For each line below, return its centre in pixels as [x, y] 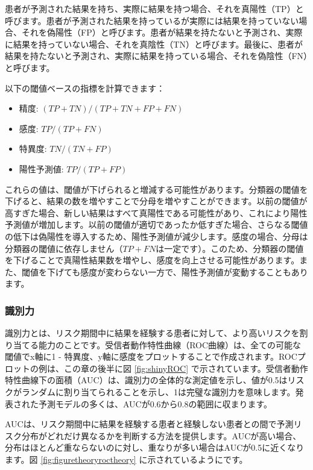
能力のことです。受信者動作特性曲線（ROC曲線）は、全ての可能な [170, 344]
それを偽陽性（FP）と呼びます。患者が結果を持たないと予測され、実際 [162, 32]
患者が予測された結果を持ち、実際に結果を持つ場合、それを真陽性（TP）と [154, 8]
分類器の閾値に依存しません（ [64, 248]
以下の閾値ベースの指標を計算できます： [85, 88]
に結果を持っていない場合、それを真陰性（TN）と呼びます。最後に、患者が [154, 44]
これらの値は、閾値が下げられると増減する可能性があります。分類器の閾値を [156, 189]
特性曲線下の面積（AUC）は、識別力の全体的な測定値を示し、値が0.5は [146, 380]
